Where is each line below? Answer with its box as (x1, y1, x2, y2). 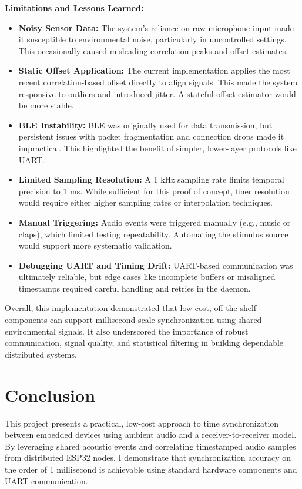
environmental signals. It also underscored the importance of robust (5, 325, 249, 337)
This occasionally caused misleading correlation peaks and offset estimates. (18, 44, 288, 57)
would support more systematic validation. (18, 239, 172, 252)
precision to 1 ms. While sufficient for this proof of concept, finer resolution (18, 184, 290, 197)
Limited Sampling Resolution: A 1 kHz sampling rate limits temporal (18, 173, 284, 186)
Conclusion (5, 382, 96, 407)
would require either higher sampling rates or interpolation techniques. (18, 196, 273, 209)
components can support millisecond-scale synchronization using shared (5, 313, 262, 326)
